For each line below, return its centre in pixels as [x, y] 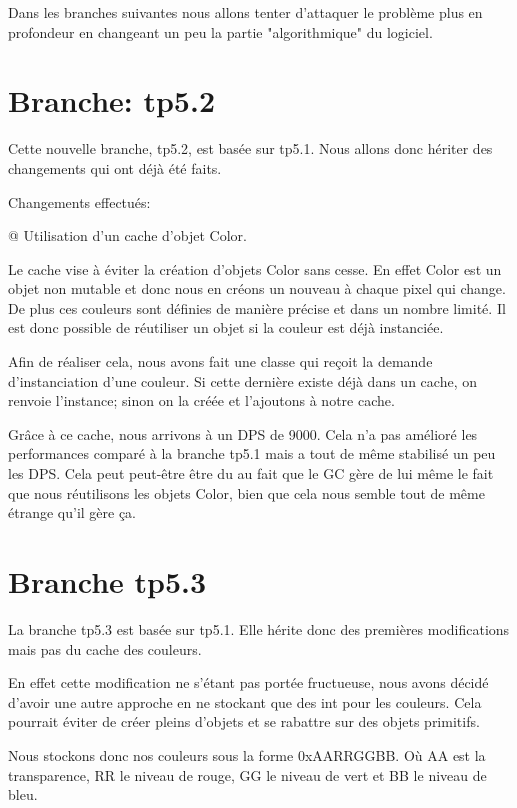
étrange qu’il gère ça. [72, 512]
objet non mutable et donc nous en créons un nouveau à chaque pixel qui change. [257, 288]
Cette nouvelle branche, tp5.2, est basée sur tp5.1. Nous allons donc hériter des [250, 148]
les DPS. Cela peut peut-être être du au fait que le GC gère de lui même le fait [251, 473]
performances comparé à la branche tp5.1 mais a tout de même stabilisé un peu [252, 453]
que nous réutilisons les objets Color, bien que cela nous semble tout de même [246, 492]
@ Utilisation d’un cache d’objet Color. [127, 235]
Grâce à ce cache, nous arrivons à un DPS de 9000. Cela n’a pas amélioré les [243, 433]
